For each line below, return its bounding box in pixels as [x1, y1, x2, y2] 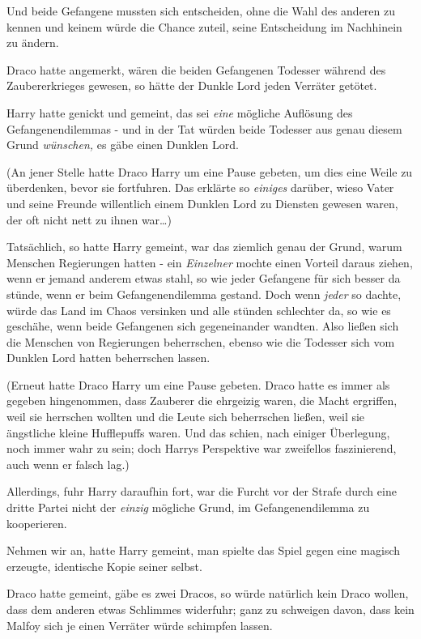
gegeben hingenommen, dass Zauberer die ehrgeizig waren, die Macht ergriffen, [6, 392, 398, 409]
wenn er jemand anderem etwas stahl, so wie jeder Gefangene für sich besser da [6, 270, 401, 287]
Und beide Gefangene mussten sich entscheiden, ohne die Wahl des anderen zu [6, 2, 396, 19]
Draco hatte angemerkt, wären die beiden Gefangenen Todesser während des [6, 61, 386, 78]
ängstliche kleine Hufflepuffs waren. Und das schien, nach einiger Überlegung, [6, 424, 390, 441]
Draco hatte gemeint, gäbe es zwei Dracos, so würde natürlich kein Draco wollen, [6, 585, 409, 602]
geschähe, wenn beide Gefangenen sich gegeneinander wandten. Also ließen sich [6, 317, 399, 334]
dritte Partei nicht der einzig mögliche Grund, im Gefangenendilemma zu [6, 499, 370, 516]
